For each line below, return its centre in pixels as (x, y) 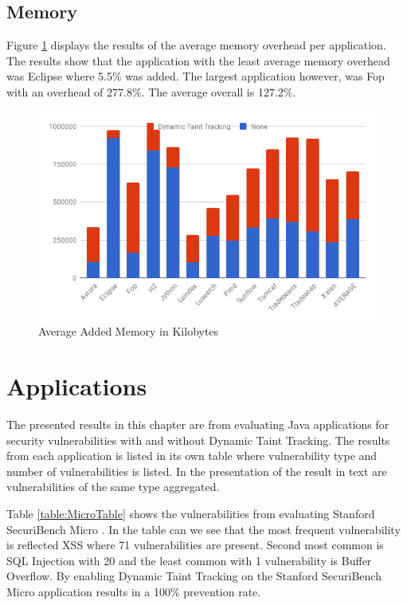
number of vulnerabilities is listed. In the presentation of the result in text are (197, 471)
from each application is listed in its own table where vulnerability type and (192, 456)
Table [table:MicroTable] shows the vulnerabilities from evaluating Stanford (191, 514)
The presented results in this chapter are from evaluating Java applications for (198, 424)
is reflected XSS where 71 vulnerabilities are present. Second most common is (195, 545)
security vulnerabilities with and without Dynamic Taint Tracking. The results (198, 440)
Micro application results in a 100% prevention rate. (134, 591)
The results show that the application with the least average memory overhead (198, 60)
